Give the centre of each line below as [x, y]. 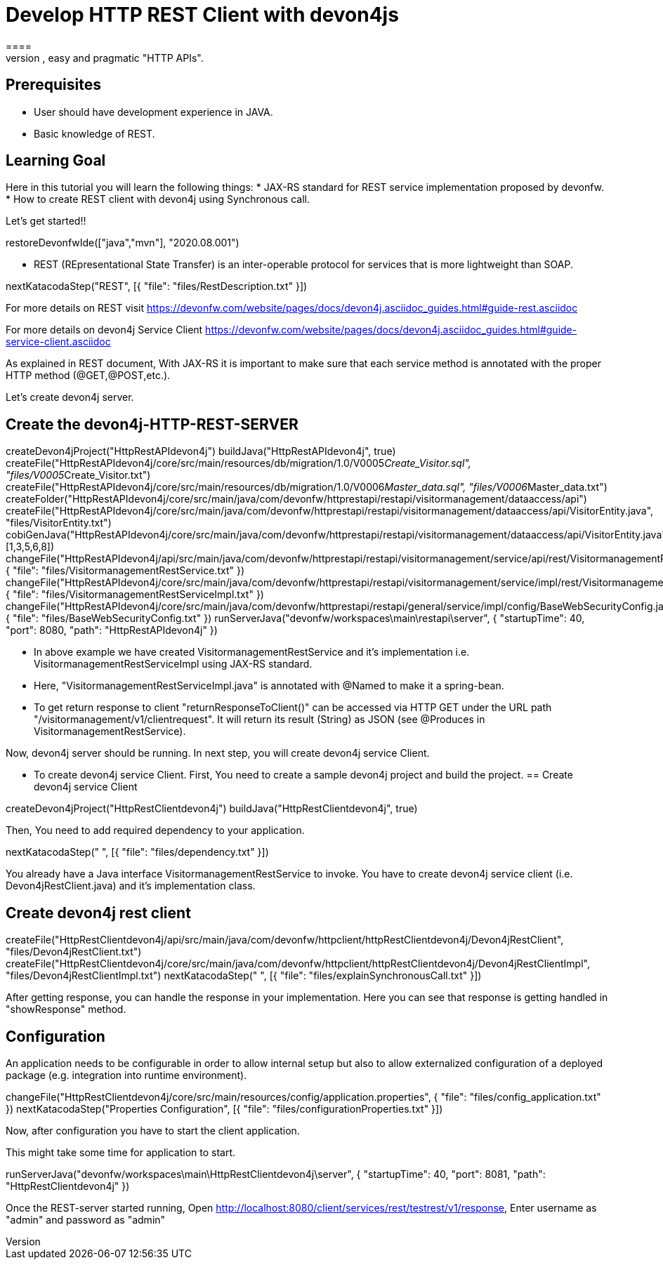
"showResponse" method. [66, 1009]
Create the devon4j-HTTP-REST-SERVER [152, 424]
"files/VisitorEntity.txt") [59, 523]
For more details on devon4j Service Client [104, 330]
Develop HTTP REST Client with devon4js [202, 15]
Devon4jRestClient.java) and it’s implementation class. [131, 886]
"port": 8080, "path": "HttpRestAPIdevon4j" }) [112, 630]
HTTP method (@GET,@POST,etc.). [88, 376]
